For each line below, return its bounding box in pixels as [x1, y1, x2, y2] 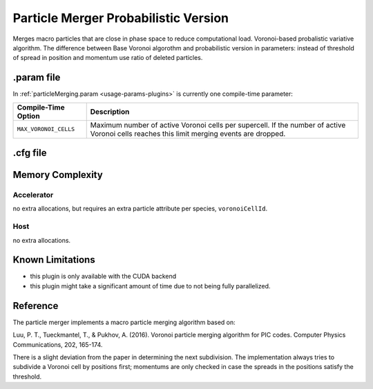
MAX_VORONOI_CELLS [17, 126, 75, 133]
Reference [12, 300, 59, 312]
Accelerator [12, 190, 54, 200]
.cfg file [12, 147, 47, 159]
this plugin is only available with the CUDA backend [30, 272, 177, 281]
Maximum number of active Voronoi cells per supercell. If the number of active [90, 120, 346, 130]
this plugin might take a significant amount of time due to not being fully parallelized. [30, 281, 271, 290]
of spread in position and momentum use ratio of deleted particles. [12, 54, 203, 62]
